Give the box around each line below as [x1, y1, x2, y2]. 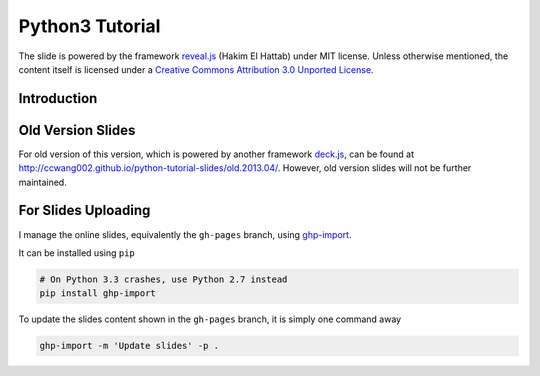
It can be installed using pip [18, 246, 135, 259]
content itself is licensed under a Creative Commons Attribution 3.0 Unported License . [18, 63, 374, 75]
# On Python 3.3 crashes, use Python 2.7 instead [39, 273, 288, 285]
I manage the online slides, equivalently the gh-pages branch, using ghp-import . [18, 228, 352, 240]
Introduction [18, 90, 98, 107]
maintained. [18, 176, 67, 188]
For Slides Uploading [18, 202, 151, 219]
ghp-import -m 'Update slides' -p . [39, 340, 220, 352]
